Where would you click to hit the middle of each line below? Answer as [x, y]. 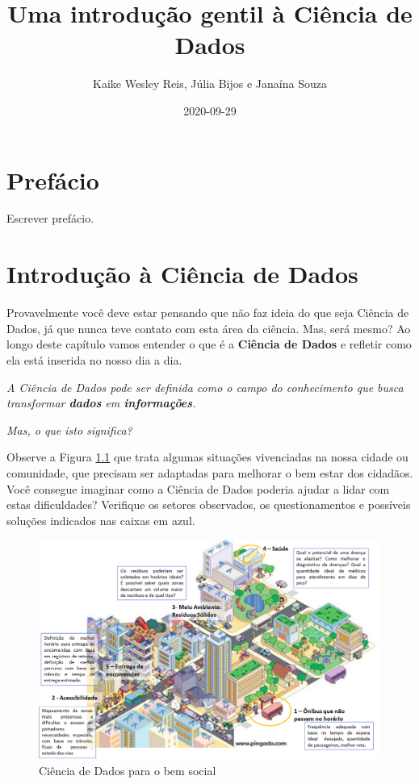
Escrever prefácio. [50, 218]
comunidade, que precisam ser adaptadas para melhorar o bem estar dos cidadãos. [210, 472]
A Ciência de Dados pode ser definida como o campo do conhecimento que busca [205, 387]
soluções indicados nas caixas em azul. [101, 520]
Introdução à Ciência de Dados [182, 274]
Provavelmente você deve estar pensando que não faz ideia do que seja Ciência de [208, 313]
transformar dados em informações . [101, 403]
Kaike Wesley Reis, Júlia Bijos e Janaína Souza [210, 83]
